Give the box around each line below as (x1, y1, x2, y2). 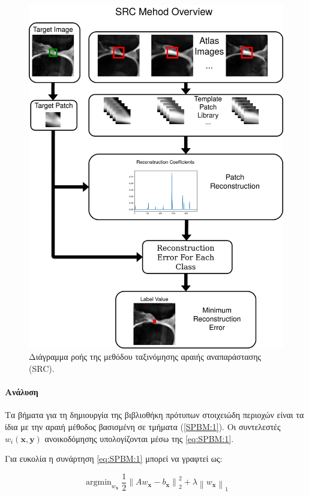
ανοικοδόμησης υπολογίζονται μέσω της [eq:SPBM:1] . (44, 432, 234, 444)
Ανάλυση (5, 386, 38, 398)
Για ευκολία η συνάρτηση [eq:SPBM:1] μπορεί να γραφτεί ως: (5, 452, 223, 465)
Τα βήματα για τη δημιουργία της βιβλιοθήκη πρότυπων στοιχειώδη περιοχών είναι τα (5, 408, 304, 421)
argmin (86, 478, 112, 487)
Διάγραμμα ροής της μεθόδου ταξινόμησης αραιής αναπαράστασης (29, 350, 262, 363)
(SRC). (29, 362, 55, 374)
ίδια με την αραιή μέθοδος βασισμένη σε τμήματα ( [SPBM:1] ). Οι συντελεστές (5, 420, 281, 432)
